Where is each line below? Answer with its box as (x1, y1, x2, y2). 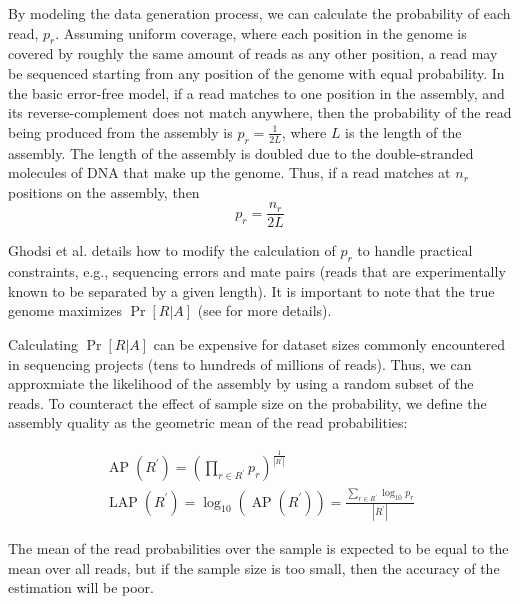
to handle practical (357, 240, 473, 261)
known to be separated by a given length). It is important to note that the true (8, 280, 495, 301)
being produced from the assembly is (8, 121, 233, 142)
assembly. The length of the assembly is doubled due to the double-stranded (8, 142, 474, 163)
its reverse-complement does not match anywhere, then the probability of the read (8, 102, 512, 123)
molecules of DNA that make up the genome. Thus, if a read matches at (8, 162, 451, 183)
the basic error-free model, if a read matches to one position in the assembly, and (8, 82, 505, 103)
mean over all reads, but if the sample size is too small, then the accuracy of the (8, 557, 500, 578)
